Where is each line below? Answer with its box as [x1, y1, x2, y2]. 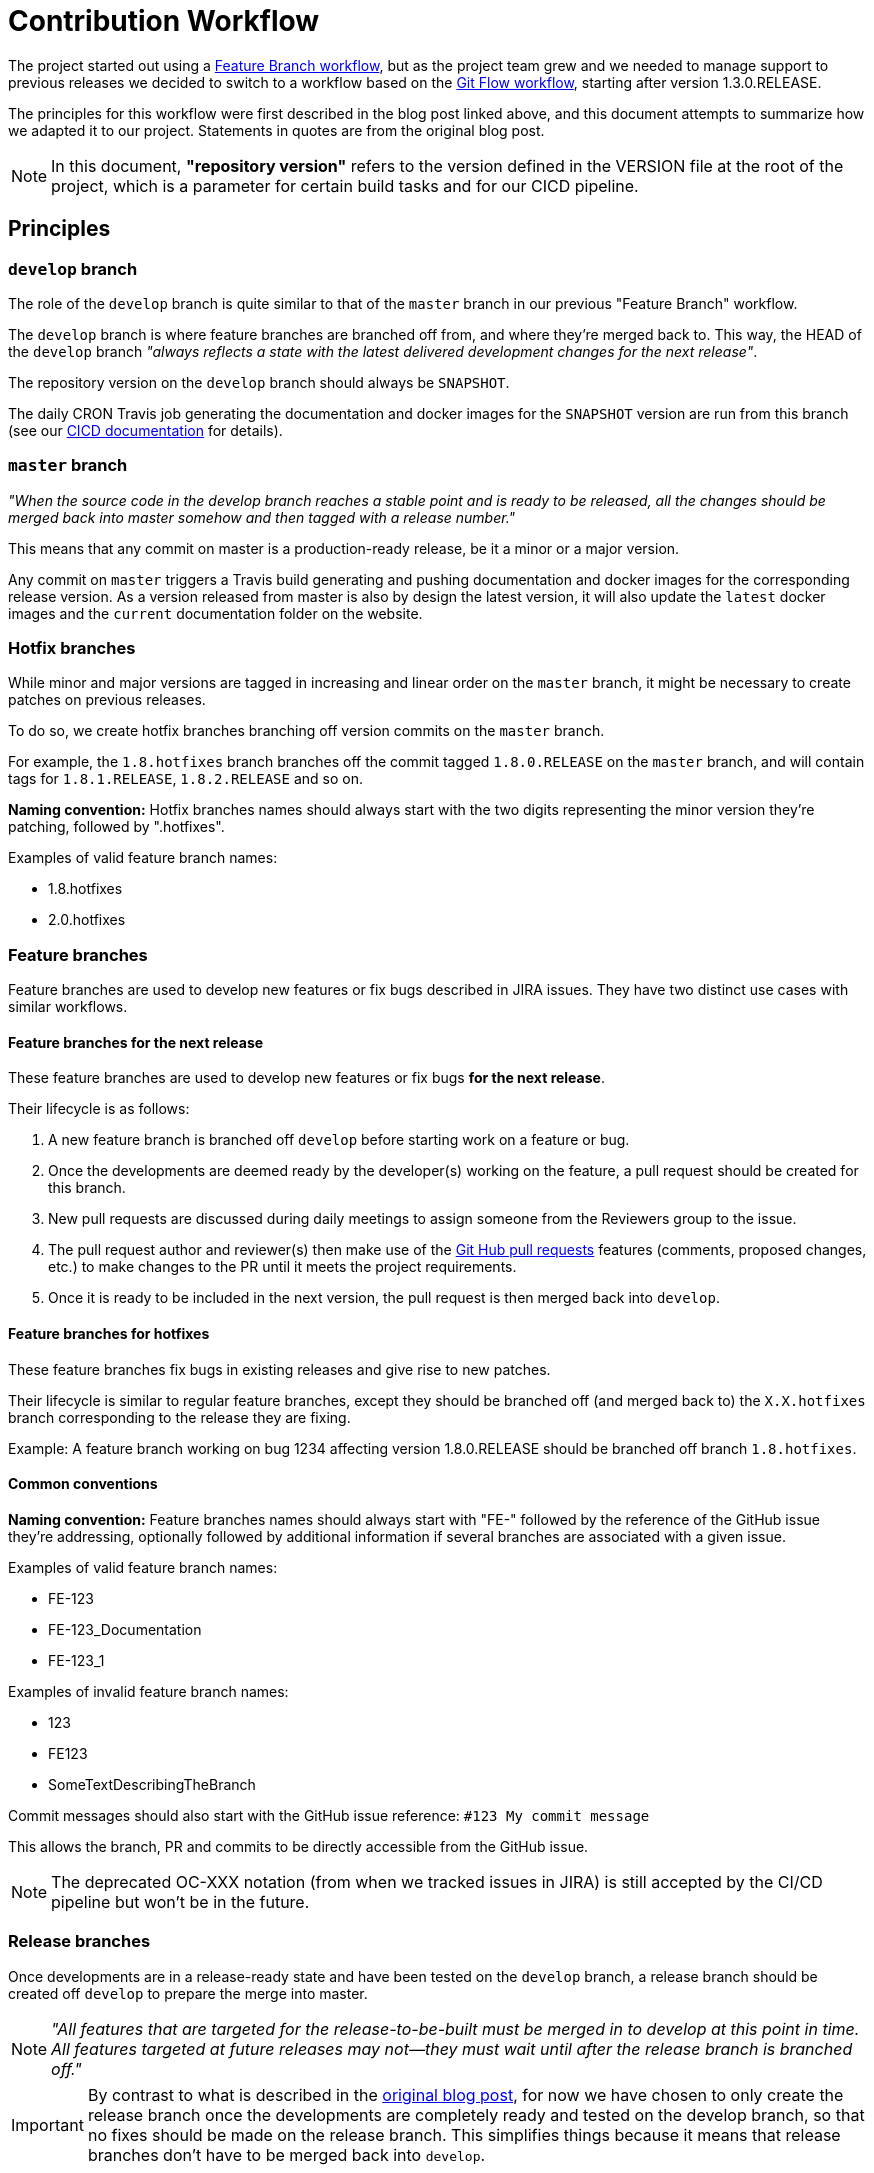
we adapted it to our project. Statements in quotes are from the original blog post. [8, 121, 545, 139]
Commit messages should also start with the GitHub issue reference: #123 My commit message [8, 1806, 650, 1824]
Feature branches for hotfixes [8, 1325, 210, 1343]
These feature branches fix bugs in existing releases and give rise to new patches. [8, 1360, 551, 1378]
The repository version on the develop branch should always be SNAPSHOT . [8, 373, 510, 391]
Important [11, 2114, 84, 2135]
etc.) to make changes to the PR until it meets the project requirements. [48, 1258, 517, 1276]
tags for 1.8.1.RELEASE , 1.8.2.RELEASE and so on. [8, 770, 363, 788]
